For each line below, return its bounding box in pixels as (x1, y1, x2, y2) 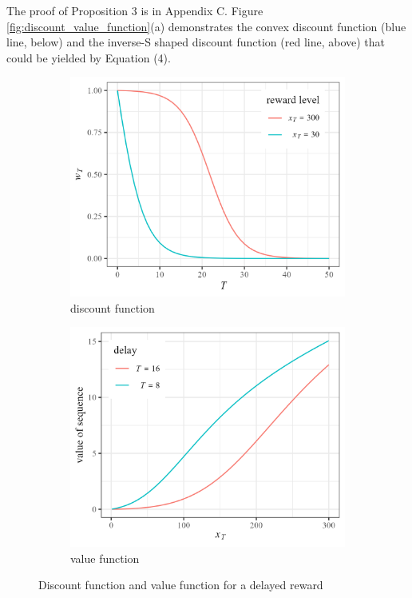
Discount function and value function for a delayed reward (38, 576, 323, 593)
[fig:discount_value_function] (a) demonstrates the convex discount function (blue (6, 18, 406, 34)
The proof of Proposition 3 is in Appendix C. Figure (6, 2, 263, 18)
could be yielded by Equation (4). (6, 49, 171, 66)
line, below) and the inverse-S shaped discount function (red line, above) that (6, 34, 386, 50)
